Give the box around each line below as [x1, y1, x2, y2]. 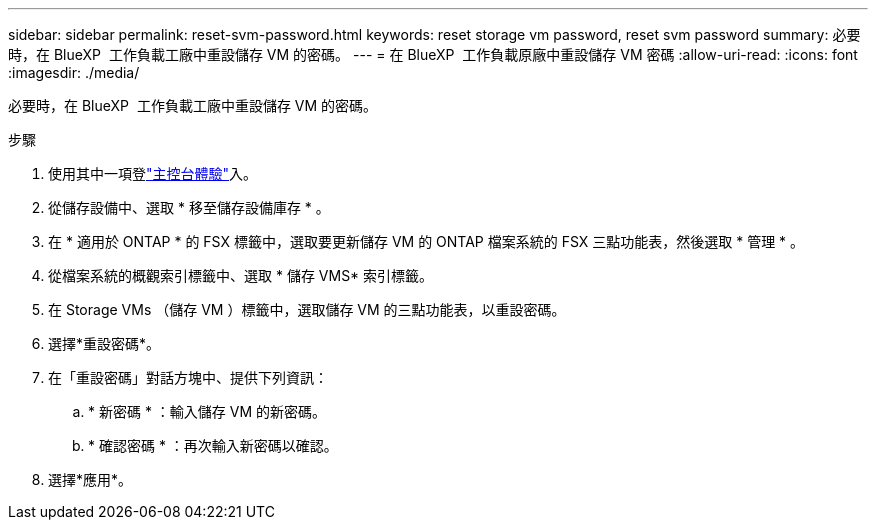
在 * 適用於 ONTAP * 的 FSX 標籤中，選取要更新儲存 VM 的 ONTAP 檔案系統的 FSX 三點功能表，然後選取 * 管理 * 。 [48, 233, 805, 250]
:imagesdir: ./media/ [8, 64, 140, 81]
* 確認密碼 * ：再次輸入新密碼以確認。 [88, 437, 338, 454]
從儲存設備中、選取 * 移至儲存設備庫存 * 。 [48, 199, 330, 216]
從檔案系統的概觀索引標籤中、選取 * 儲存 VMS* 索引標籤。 [48, 267, 434, 284]
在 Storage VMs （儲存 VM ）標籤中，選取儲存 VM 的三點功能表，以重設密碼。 [48, 301, 566, 318]
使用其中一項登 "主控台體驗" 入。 [48, 165, 258, 182]
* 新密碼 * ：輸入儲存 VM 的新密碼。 [88, 403, 327, 420]
